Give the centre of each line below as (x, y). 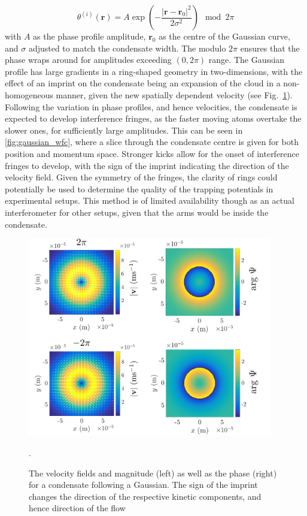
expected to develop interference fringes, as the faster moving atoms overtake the (153, 118)
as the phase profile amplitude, (89, 36)
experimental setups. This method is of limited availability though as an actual (150, 200)
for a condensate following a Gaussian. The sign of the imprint (143, 485)
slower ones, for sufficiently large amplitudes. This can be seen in (124, 130)
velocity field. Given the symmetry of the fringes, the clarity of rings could (141, 177)
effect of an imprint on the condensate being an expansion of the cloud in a (143, 83)
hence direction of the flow (77, 508)
